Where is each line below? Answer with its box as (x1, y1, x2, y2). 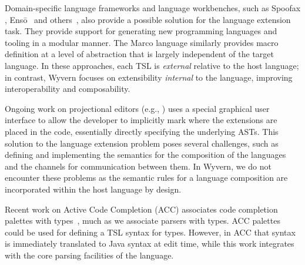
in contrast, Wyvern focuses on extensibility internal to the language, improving (5, 71, 293, 83)
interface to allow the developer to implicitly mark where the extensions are (5, 114, 277, 126)
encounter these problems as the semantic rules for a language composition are (5, 171, 288, 184)
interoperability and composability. (5, 82, 130, 95)
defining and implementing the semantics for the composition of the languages (5, 148, 286, 161)
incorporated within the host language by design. (5, 183, 182, 195)
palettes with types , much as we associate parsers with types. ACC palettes (5, 214, 280, 227)
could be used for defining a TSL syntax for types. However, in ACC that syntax (5, 226, 296, 238)
